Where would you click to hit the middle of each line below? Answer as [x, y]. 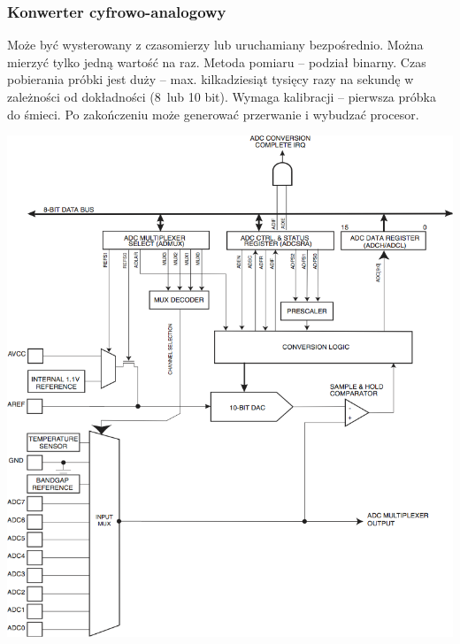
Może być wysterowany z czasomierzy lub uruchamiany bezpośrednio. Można [215, 45]
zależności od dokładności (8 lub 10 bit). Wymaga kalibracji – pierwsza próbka [222, 96]
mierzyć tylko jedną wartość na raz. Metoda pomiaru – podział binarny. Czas [217, 61]
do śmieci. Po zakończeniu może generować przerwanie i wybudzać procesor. [213, 114]
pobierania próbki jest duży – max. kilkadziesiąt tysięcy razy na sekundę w [211, 79]
